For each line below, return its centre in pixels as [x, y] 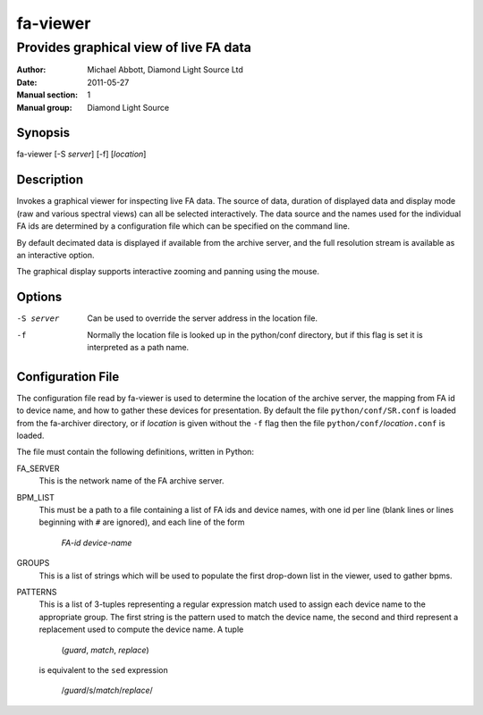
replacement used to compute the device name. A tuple [141, 629]
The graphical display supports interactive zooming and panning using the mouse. [168, 272]
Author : [31, 70]
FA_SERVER [38, 468]
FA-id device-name [97, 543]
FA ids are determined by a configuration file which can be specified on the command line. [183, 226]
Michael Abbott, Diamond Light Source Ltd [165, 70]
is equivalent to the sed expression [104, 669]
